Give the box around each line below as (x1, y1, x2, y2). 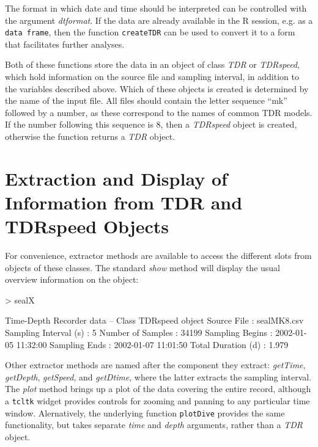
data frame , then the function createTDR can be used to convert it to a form (5, 26, 295, 38)
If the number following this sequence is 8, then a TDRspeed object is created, (5, 118, 297, 131)
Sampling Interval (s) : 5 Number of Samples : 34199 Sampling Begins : (5, 326, 273, 339)
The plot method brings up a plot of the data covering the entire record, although (5, 382, 311, 395)
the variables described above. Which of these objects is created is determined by (5, 82, 309, 95)
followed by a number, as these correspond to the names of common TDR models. (5, 106, 312, 118)
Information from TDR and (5, 189, 243, 214)
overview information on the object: (5, 273, 139, 286)
